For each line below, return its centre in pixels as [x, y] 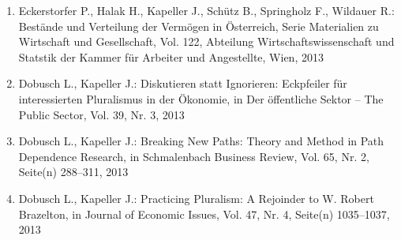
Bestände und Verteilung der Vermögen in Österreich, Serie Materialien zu [199, 26]
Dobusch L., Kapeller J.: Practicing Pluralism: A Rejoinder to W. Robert [196, 198]
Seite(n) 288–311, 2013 [73, 172]
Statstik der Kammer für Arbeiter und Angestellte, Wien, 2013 [171, 56]
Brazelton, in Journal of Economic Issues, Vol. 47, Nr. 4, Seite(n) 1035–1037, [204, 214]
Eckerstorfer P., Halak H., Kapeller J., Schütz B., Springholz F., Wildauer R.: [206, 10]
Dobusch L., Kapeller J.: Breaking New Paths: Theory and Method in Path [201, 141]
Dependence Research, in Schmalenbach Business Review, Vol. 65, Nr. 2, [194, 156]
